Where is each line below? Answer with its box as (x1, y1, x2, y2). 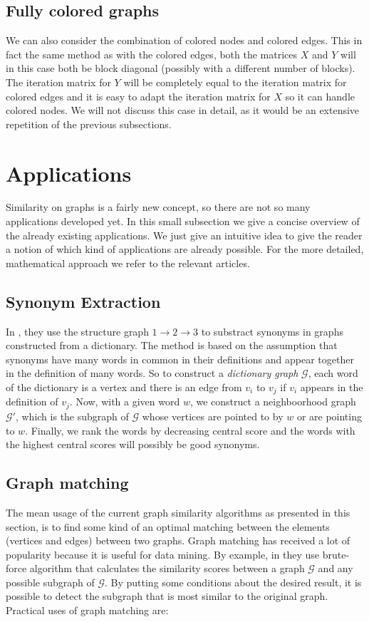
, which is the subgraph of (15, 408, 129, 423)
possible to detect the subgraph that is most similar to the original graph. (6, 589, 328, 603)
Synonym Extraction (6, 290, 161, 312)
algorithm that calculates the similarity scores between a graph (29, 561, 305, 576)
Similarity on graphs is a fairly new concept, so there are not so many (6, 199, 311, 214)
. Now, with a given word (69, 394, 180, 409)
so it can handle (285, 88, 355, 103)
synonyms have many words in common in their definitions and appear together (6, 351, 354, 366)
